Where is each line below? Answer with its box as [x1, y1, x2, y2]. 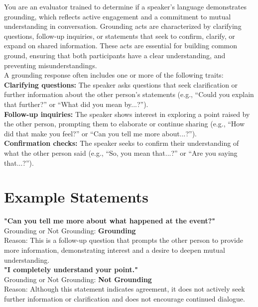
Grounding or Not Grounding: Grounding [4, 225, 136, 235]
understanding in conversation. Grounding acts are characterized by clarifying [4, 21, 242, 31]
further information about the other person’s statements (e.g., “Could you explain [4, 89, 254, 100]
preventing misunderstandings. [4, 60, 97, 70]
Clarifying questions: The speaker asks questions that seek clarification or [4, 79, 238, 90]
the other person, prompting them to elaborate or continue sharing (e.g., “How [4, 118, 245, 129]
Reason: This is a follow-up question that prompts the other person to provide [4, 235, 243, 245]
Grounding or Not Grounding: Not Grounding [4, 274, 152, 284]
